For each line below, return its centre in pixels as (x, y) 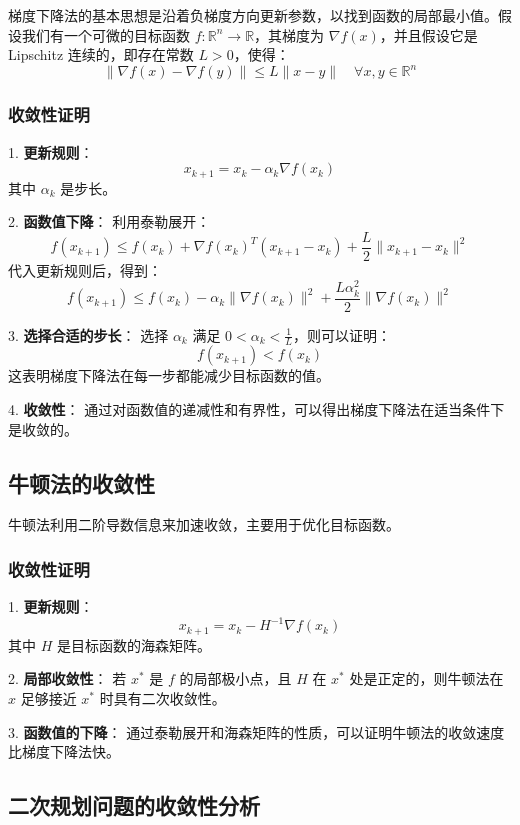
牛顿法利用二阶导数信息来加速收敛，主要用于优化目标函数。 (204, 524)
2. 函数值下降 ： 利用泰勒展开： (109, 221)
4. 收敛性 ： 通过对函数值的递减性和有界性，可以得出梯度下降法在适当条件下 (256, 409)
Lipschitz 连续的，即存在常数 (101, 54)
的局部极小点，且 (235, 678)
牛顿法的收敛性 (81, 482)
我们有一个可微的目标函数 (105, 34)
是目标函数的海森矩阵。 (133, 644)
